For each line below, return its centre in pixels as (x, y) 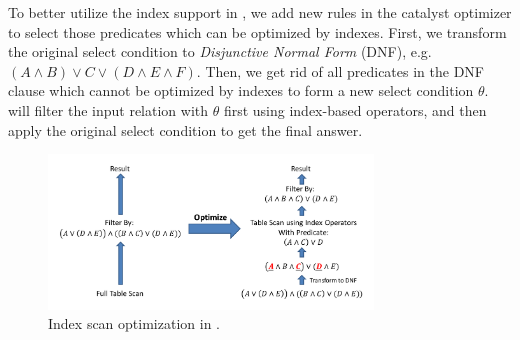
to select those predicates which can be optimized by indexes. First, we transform (257, 31)
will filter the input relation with (108, 109)
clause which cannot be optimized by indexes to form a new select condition (241, 90)
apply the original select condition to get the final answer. (185, 129)
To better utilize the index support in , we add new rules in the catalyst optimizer (260, 12)
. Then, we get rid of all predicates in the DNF (340, 70)
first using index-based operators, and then (355, 109)
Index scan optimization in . (134, 323)
